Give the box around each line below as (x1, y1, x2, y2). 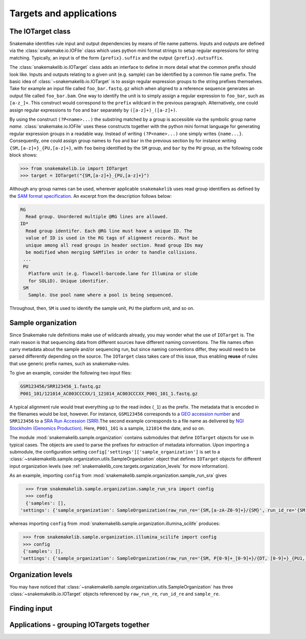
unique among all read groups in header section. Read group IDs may (25, 242, 203, 248)
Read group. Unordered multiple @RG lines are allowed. (25, 214, 168, 220)
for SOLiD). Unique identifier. (28, 278, 109, 284)
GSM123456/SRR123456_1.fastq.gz (20, 384, 101, 389)
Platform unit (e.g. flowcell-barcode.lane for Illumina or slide (28, 271, 198, 277)
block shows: (9, 152, 38, 158)
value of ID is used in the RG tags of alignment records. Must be (25, 235, 198, 241)
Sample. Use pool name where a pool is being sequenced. (28, 292, 174, 298)
